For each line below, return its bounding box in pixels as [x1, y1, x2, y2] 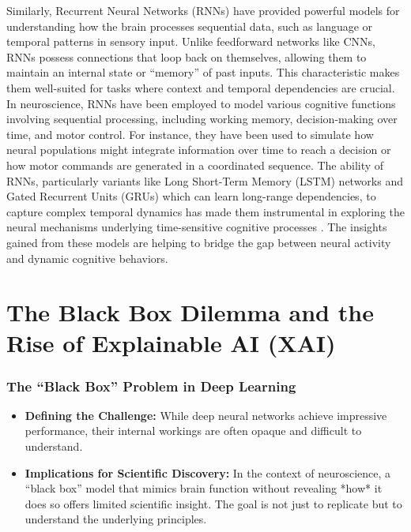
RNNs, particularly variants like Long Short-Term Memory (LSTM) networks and [6, 172, 403, 189]
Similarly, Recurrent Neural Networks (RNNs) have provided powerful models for [6, 2, 400, 18]
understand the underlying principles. [25, 511, 207, 527]
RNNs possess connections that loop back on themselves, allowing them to [6, 48, 367, 65]
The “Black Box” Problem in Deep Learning [6, 376, 296, 395]
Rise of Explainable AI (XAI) [6, 327, 336, 359]
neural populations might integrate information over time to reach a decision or [6, 141, 391, 158]
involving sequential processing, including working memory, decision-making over [6, 111, 398, 127]
